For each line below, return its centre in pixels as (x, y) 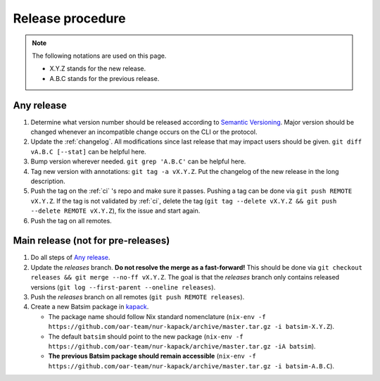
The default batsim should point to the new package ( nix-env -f (146, 336)
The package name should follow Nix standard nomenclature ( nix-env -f (157, 316)
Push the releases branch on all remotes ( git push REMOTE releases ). (138, 297)
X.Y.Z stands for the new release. (98, 69)
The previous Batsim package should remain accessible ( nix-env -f (152, 356)
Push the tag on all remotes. (71, 220)
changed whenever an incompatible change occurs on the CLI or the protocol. (144, 132)
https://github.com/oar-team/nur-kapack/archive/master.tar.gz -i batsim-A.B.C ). (191, 366)
